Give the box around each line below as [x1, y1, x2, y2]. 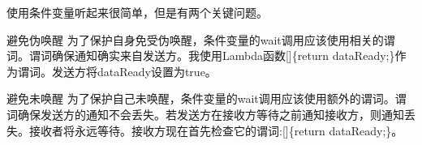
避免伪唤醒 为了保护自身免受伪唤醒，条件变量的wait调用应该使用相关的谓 [6, 31, 395, 48]
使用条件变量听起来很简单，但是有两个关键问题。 [6, 4, 268, 20]
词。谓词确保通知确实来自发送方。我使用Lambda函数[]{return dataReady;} [6, 47, 395, 64]
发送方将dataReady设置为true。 [51, 62, 217, 79]
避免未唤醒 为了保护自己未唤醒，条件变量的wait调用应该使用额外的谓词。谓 [6, 90, 407, 107]
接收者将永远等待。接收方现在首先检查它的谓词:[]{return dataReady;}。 [28, 122, 403, 139]
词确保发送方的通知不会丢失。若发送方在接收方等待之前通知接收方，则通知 [6, 105, 404, 122]
